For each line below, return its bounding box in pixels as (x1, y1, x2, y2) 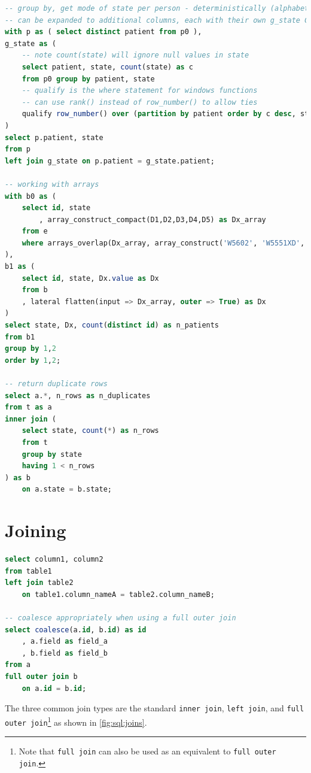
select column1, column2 (5, 555, 103, 564)
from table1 (5, 566, 52, 575)
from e (22, 227, 48, 236)
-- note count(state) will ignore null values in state (22, 51, 249, 60)
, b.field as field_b (22, 648, 108, 657)
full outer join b (5, 672, 78, 681)
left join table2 (5, 578, 74, 587)
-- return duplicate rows (5, 380, 108, 388)
